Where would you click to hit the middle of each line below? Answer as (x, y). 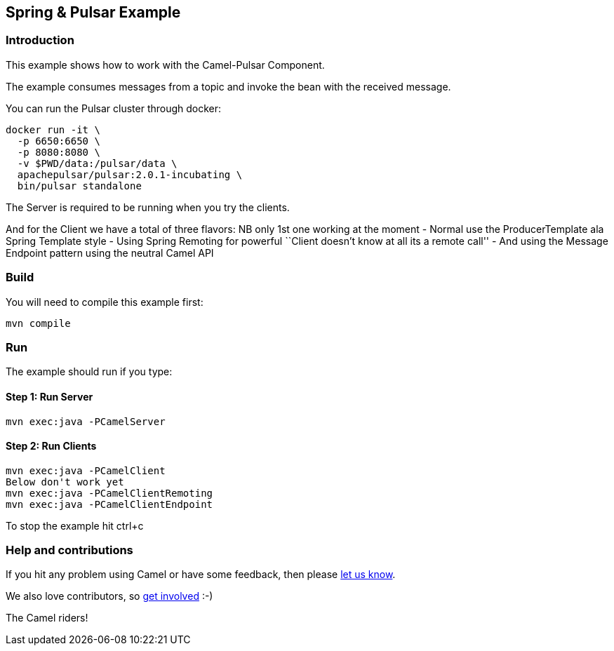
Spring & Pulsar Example (93, 12)
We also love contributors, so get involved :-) (109, 596)
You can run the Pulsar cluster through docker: (114, 108)
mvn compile (38, 323)
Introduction (40, 40)
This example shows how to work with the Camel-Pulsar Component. (165, 65)
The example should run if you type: (89, 372)
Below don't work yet (65, 482)
